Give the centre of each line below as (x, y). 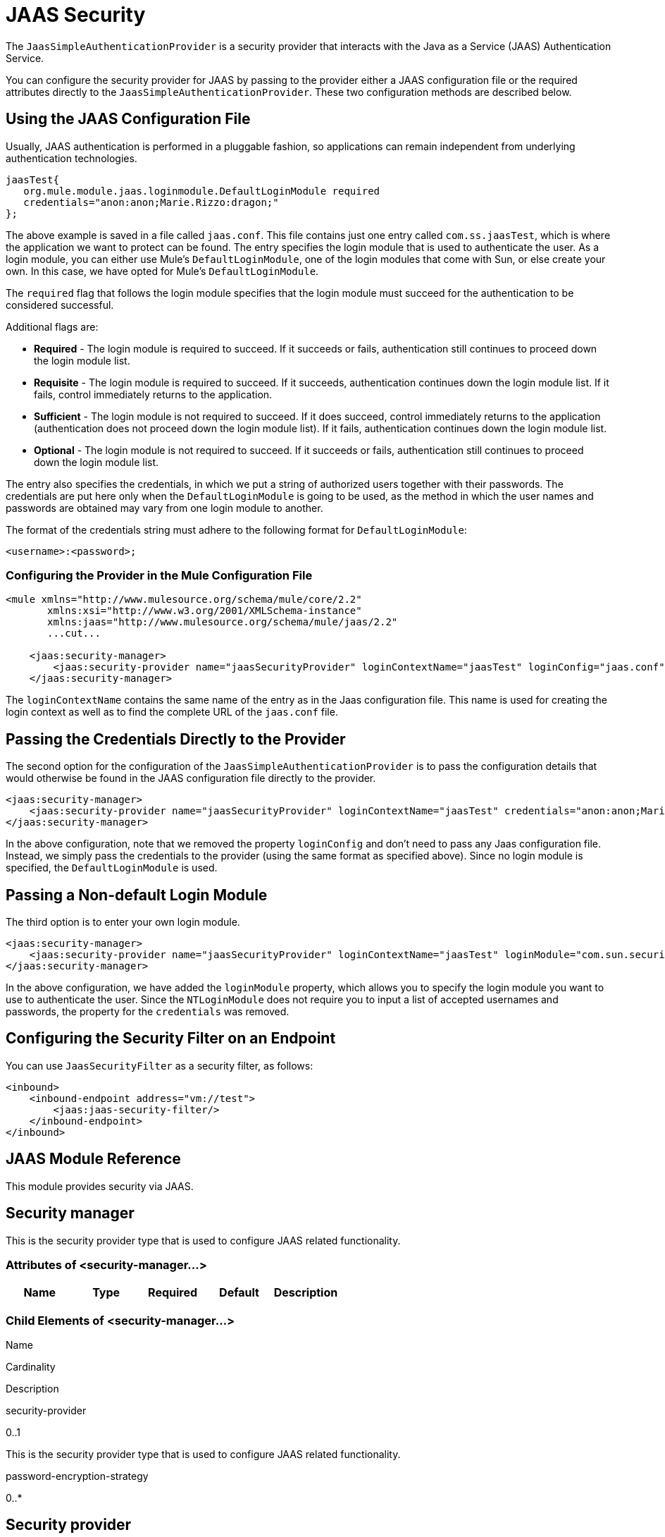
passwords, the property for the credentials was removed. (148, 1012)
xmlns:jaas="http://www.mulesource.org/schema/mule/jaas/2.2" (223, 622)
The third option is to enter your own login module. (123, 922)
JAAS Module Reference (93, 1159)
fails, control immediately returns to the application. (153, 394)
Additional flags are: (52, 326)
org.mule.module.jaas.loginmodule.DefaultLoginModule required (202, 191)
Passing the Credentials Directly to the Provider (176, 739)
